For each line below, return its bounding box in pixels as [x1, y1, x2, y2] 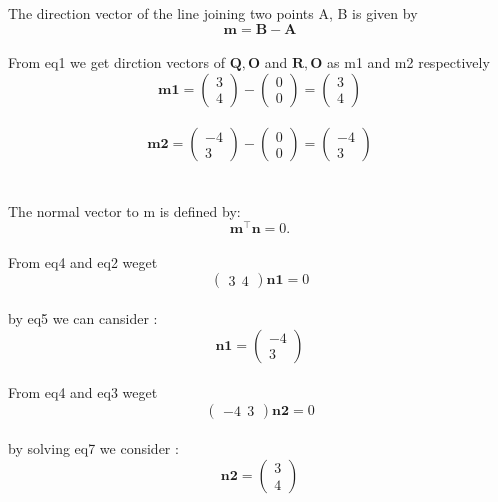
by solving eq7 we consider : [8, 438, 179, 459]
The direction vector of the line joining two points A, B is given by [8, 3, 418, 23]
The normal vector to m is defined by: [8, 200, 241, 221]
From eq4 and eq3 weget [8, 382, 158, 403]
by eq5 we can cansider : [8, 308, 158, 329]
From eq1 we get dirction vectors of [8, 52, 225, 73]
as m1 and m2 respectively [327, 52, 490, 73]
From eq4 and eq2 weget [8, 251, 158, 272]
